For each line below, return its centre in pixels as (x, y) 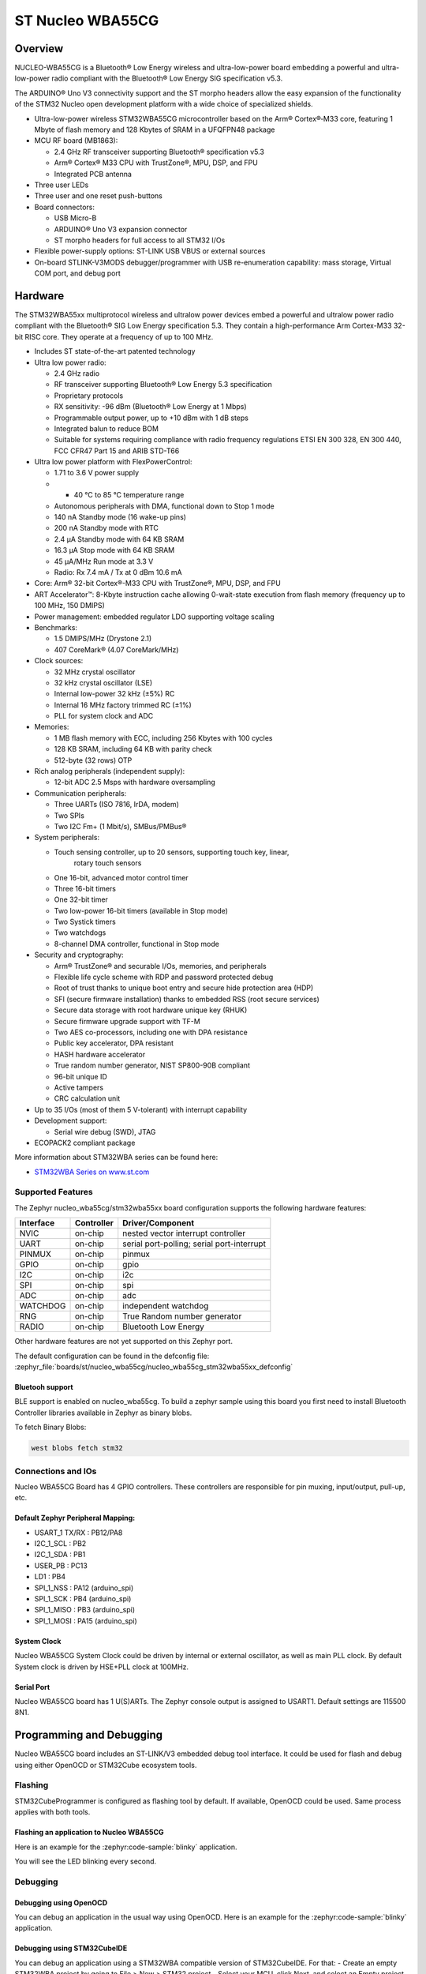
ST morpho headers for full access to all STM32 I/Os (140, 240)
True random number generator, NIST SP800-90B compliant (152, 1065)
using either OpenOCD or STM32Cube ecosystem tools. (106, 1765)
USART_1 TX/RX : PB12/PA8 (78, 1533)
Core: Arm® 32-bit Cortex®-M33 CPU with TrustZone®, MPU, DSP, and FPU (158, 584)
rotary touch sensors (108, 863)
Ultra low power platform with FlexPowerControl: (113, 462)
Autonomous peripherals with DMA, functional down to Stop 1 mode (164, 506)
